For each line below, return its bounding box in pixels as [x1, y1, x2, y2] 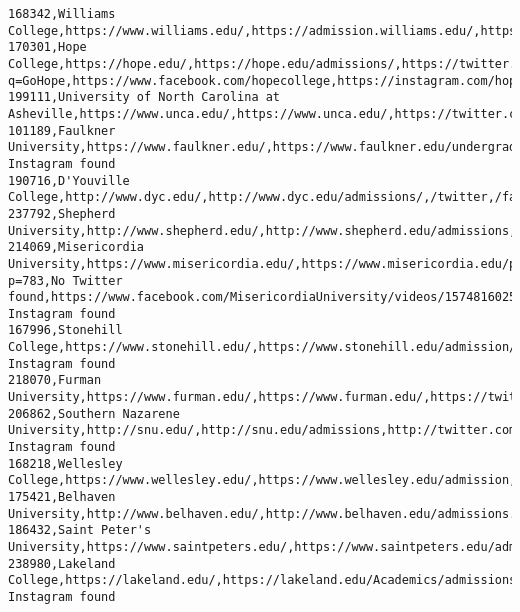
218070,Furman [8, 373, 102, 388]
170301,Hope [8, 40, 87, 55]
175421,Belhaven [8, 490, 116, 505]
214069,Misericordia [8, 240, 145, 255]
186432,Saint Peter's [8, 523, 152, 538]
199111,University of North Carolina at [8, 90, 281, 105]
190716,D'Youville [8, 173, 130, 188]
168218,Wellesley [8, 456, 123, 471]
